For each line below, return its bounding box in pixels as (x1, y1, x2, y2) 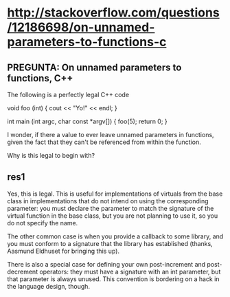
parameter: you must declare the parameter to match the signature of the (7, 204, 214, 212)
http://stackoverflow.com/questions (7, 5, 220, 21)
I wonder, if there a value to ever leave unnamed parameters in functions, (7, 131, 214, 139)
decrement (7, 267, 38, 276)
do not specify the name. (7, 218, 78, 227)
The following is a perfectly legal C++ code (7, 91, 129, 99)
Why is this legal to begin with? (7, 152, 95, 159)
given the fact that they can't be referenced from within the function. (7, 138, 201, 146)
